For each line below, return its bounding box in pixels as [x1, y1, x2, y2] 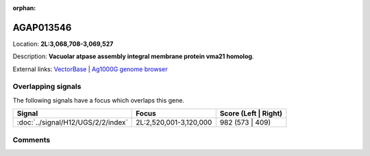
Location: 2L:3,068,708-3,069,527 [12, 40, 114, 48]
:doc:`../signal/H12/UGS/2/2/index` [16, 118, 128, 127]
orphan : [12, 4, 36, 12]
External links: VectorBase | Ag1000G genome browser [12, 65, 168, 73]
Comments [12, 135, 51, 144]
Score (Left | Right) [219, 109, 283, 118]
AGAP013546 [12, 21, 72, 34]
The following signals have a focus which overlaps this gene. [12, 96, 185, 104]
